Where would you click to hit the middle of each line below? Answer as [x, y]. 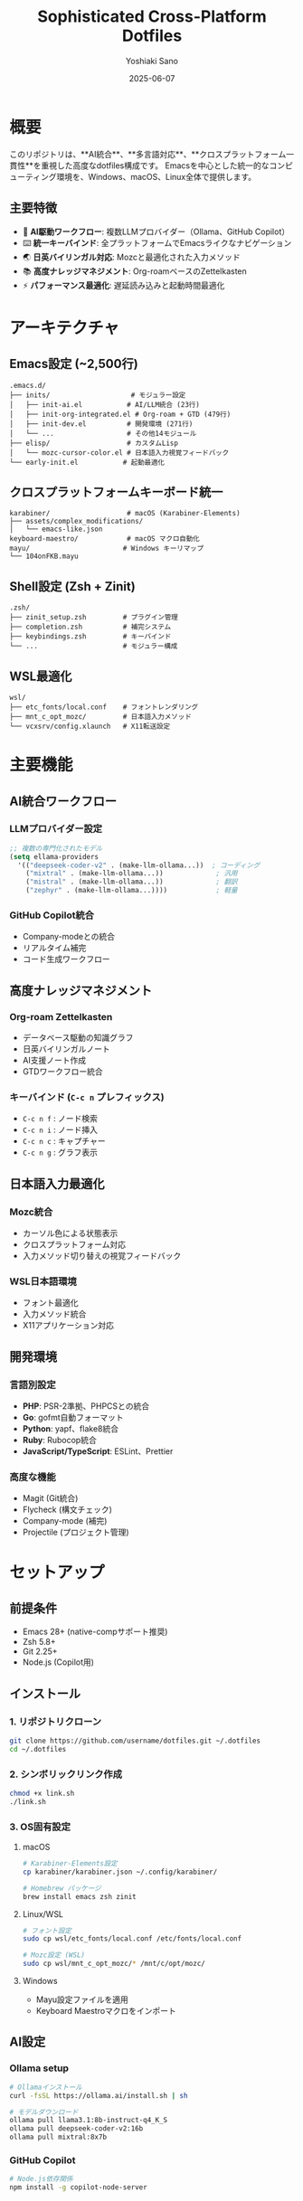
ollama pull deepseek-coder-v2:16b [76, 2129]
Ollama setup [39, 2068]
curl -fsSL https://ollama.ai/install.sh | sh [99, 2095]
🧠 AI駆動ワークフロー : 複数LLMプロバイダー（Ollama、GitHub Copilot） [156, 231]
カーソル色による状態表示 [70, 1233]
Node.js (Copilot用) [58, 1662]
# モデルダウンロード [44, 2112]
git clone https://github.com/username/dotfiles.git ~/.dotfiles [135, 1741]
